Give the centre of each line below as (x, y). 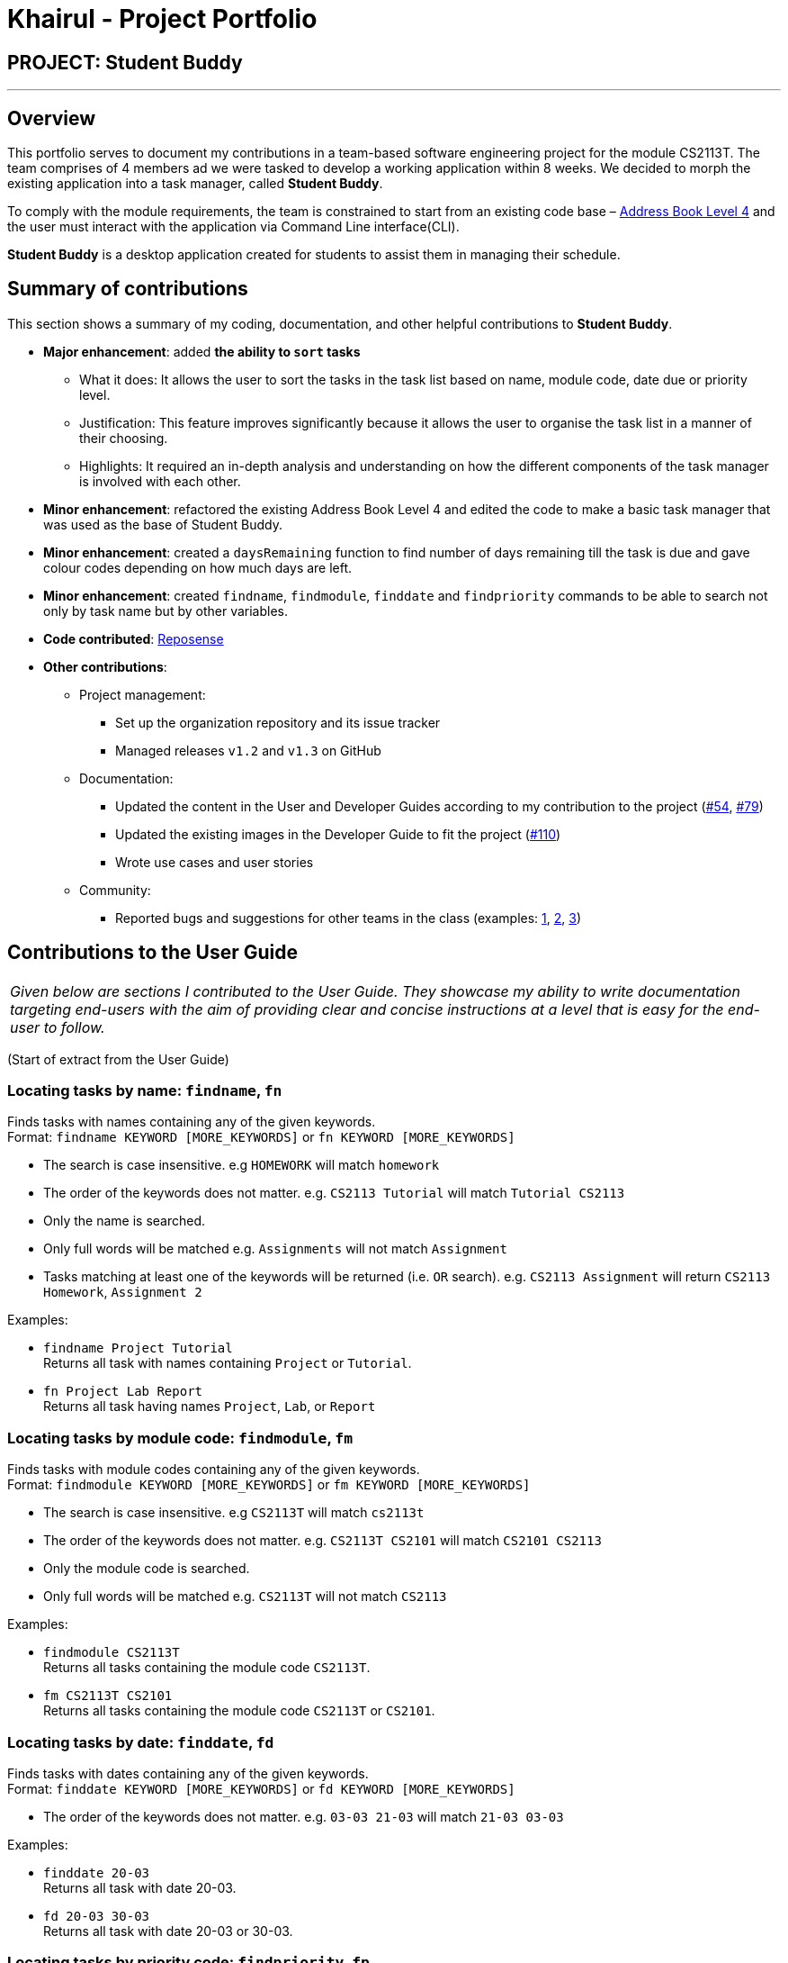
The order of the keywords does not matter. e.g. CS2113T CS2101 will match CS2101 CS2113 (322, 1541)
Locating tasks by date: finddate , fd (141, 1742)
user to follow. (58, 1027)
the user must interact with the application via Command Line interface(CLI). (233, 227)
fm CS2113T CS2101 (108, 1696)
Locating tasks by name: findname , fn (145, 1091)
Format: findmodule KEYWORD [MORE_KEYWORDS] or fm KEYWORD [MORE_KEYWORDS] (269, 1485)
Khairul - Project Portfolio (162, 19)
